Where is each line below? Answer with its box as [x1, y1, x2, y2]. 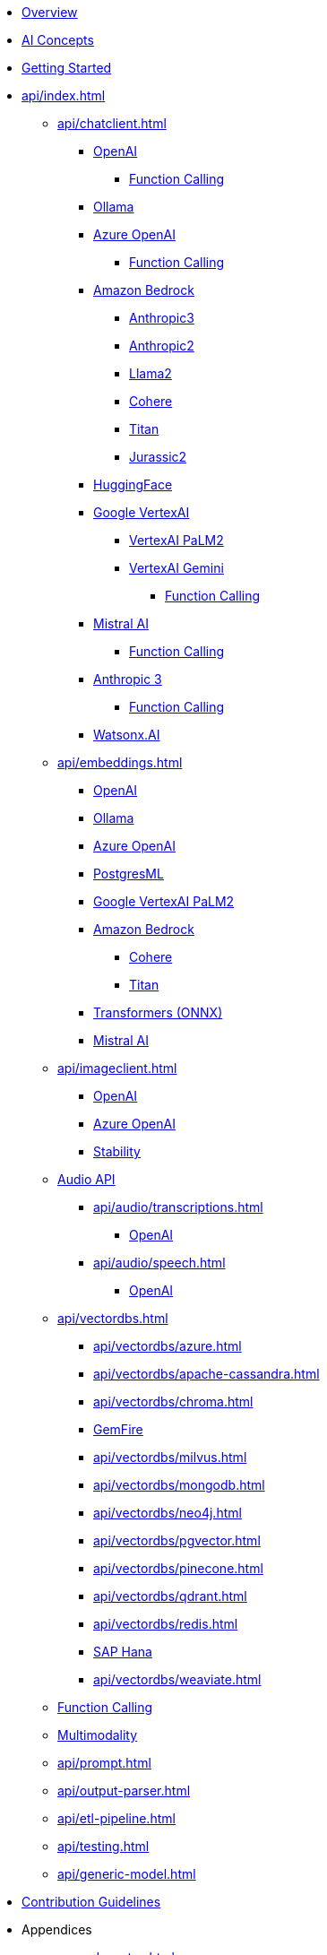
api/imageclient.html [57, 1060, 177, 1076]
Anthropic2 [129, 338, 194, 353]
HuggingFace [93, 477, 173, 492]
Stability [93, 1144, 141, 1159]
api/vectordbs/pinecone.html [93, 1561, 263, 1576]
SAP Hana [93, 1644, 152, 1659]
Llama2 [129, 366, 172, 381]
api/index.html [22, 88, 106, 103]
